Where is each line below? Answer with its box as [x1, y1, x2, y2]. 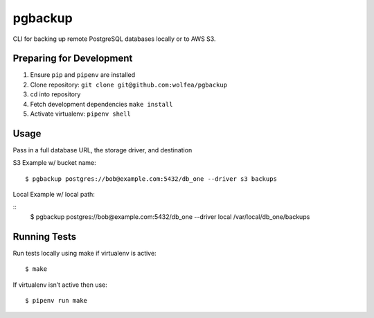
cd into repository [30, 90, 81, 98]
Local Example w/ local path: [12, 191, 95, 199]
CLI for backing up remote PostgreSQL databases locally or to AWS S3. [12, 35, 216, 43]
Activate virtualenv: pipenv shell [30, 109, 131, 118]
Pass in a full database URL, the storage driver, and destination [12, 145, 193, 154]
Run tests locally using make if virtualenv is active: [12, 249, 157, 257]
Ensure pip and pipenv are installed [30, 71, 135, 79]
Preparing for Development [12, 53, 133, 64]
